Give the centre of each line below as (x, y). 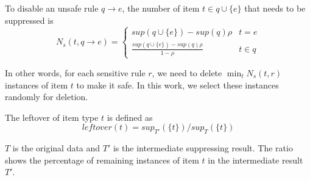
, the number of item (161, 8)
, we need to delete (187, 72)
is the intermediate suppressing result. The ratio (203, 148)
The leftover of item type (52, 117)
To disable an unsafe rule (52, 8)
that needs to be (275, 8)
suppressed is (29, 20)
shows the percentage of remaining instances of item (102, 160)
